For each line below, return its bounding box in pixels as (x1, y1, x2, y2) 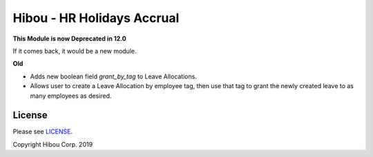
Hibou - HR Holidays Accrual (12, 10, 180, 25)
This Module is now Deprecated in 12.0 (12, 34, 127, 43)
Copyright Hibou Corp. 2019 (12, 140, 93, 148)
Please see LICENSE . (12, 127, 73, 136)
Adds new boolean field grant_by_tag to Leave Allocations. (30, 72, 197, 81)
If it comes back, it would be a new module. (12, 47, 137, 55)
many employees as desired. (30, 92, 112, 100)
